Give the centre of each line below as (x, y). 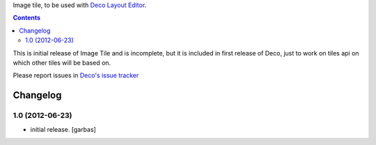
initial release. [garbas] (63, 129)
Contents (27, 18)
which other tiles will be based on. (62, 62)
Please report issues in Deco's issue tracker (76, 76)
